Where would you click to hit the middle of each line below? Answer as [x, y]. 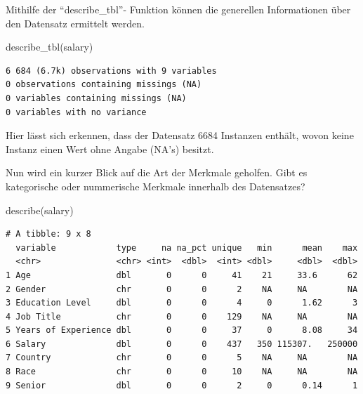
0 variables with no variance [76, 112]
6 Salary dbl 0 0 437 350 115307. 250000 [182, 344]
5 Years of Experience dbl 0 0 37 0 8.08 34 [182, 330]
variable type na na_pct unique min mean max [187, 248]
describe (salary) [40, 210]
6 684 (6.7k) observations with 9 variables [111, 71]
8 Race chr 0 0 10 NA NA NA [182, 372]
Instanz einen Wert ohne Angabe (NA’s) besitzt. [110, 149]
